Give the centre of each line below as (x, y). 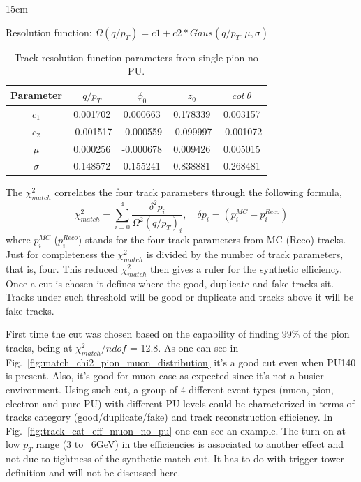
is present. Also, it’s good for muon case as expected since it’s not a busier (165, 376)
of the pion (326, 334)
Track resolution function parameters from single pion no (136, 57)
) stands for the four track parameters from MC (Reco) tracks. (212, 240)
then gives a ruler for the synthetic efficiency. (246, 268)
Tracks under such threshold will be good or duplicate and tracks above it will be (180, 297)
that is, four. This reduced (62, 268)
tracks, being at (39, 347)
